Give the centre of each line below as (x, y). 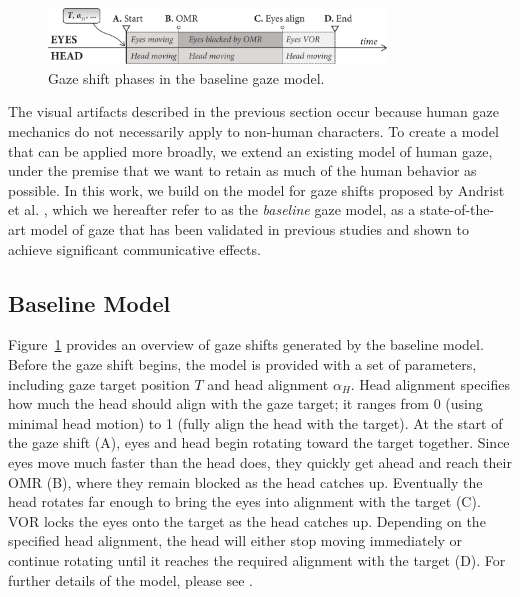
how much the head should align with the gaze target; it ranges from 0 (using (245, 403)
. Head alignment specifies (430, 383)
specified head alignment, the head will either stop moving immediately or (235, 540)
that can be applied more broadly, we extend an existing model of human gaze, (250, 150)
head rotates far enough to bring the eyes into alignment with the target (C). (244, 501)
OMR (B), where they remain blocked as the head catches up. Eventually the (245, 481)
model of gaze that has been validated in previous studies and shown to (249, 229)
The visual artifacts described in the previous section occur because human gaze (253, 111)
